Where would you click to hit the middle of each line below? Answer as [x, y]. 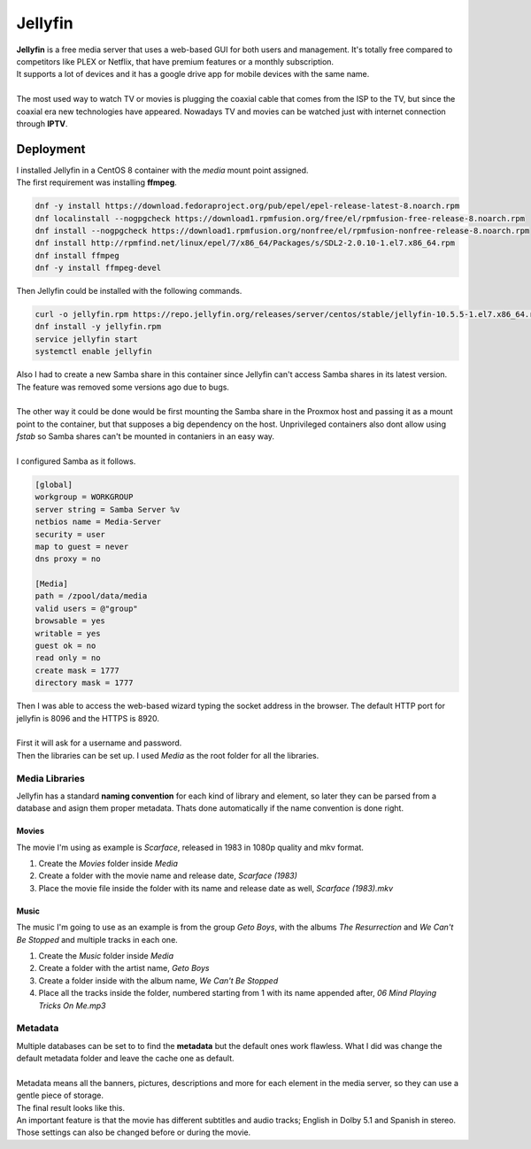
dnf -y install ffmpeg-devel [98, 268]
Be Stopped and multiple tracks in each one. [97, 939]
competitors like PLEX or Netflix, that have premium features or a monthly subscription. [175, 61]
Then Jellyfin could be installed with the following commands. [129, 291]
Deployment [51, 149]
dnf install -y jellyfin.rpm [98, 327]
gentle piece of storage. [60, 1095]
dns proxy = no [68, 559]
